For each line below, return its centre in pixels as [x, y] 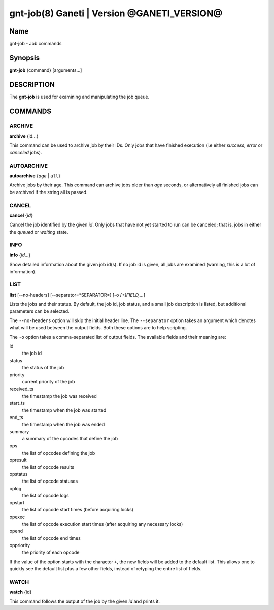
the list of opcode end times [51, 538]
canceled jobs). [26, 152]
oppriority [20, 545]
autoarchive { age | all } [35, 176]
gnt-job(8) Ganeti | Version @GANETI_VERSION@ [116, 13]
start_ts [17, 403]
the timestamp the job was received [60, 396]
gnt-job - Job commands [36, 44]
